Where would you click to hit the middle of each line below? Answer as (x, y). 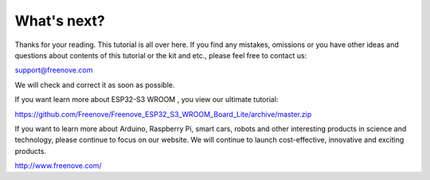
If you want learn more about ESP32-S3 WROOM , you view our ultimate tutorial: (147, 100)
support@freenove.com (54, 70)
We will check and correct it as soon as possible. (95, 84)
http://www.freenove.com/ (58, 166)
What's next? (60, 21)
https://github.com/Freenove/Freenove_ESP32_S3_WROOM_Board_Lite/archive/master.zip (163, 114)
